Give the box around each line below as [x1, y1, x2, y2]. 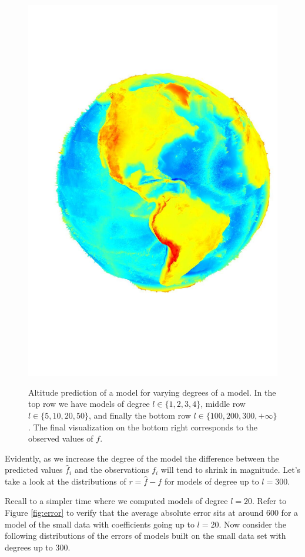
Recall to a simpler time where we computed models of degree [5, 495, 228, 507]
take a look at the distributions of [5, 475, 126, 487]
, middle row [200, 397, 246, 410]
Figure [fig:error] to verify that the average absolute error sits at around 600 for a [5, 506, 299, 519]
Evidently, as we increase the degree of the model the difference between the [5, 452, 279, 464]
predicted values [5, 463, 63, 476]
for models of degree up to [164, 475, 259, 487]
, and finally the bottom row [88, 409, 191, 421]
